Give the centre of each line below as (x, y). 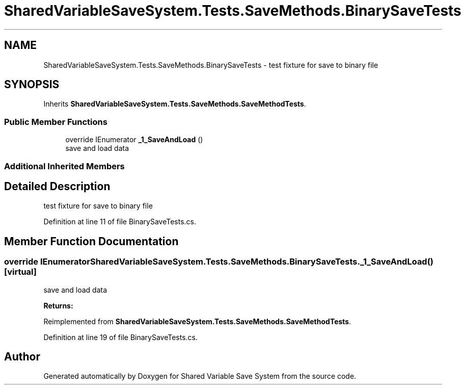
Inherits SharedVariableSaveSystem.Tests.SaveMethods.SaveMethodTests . (175, 104)
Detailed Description (57, 186)
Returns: (58, 305)
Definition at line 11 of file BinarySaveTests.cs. (120, 222)
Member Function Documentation (91, 241)
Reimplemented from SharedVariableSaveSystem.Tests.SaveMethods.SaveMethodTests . (197, 321)
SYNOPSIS (32, 85)
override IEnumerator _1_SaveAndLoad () (134, 140)
